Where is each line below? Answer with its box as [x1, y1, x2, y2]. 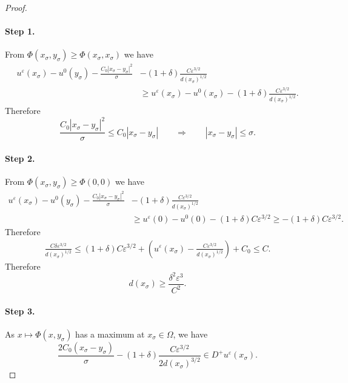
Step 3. [5, 304, 35, 317]
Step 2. [5, 152, 35, 164]
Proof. [5, 1, 27, 13]
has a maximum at [75, 327, 145, 340]
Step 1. [5, 25, 35, 38]
